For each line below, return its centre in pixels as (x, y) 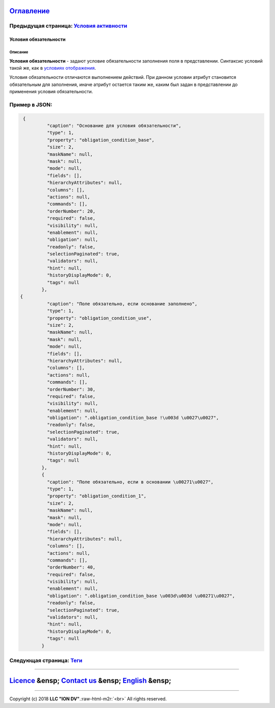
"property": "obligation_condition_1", (97, 496)
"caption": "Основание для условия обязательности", (114, 126)
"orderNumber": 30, (71, 389)
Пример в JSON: (31, 104)
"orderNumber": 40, (71, 567)
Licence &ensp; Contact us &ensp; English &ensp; (90, 680)
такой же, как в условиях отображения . (53, 68)
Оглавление (30, 11)
